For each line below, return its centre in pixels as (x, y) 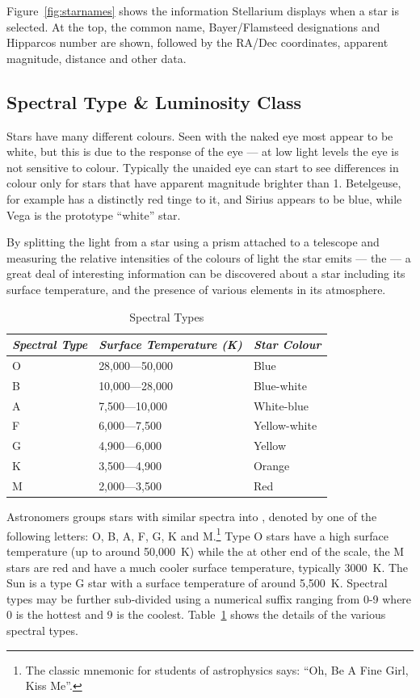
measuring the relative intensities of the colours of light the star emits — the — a (209, 257)
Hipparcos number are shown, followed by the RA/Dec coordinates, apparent (197, 42)
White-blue (281, 405)
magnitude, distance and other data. (97, 58)
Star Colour (287, 345)
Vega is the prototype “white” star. (94, 214)
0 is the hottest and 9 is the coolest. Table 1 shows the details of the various (196, 614)
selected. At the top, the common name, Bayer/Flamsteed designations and (193, 26)
